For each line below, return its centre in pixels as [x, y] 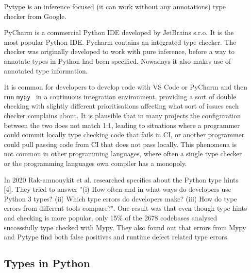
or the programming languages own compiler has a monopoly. [95, 163]
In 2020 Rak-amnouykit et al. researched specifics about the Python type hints [121, 179]
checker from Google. [35, 16]
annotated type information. [46, 70]
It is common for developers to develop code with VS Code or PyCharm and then [125, 87]
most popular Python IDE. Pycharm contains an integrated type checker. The [120, 42]
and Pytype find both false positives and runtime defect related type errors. [117, 237]
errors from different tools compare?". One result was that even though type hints [125, 208]
